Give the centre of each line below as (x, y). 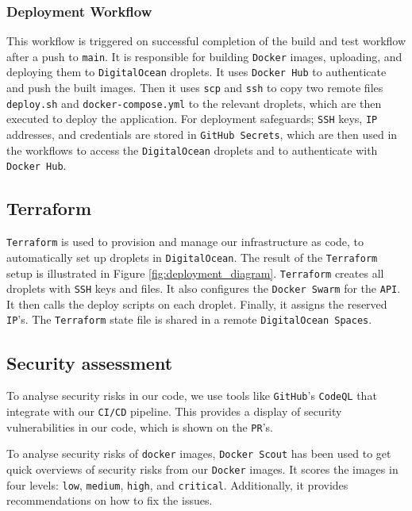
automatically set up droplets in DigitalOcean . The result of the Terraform (192, 257)
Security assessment (90, 362)
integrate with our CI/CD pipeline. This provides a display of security (174, 411)
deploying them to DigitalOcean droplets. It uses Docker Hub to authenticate (196, 72)
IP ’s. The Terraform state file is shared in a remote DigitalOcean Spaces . (189, 319)
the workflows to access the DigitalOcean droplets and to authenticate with (192, 150)
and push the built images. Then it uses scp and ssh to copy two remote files (195, 88)
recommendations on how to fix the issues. (110, 500)
